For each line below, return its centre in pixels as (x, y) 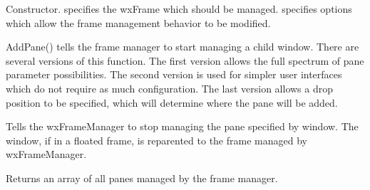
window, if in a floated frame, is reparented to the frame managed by (156, 140)
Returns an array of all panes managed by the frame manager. (142, 178)
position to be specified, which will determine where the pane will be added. (172, 102)
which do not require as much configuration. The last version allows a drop (170, 88)
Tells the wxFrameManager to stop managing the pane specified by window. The (182, 126)
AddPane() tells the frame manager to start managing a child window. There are (183, 47)
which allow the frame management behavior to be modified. (138, 22)
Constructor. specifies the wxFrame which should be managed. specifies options (179, 9)
